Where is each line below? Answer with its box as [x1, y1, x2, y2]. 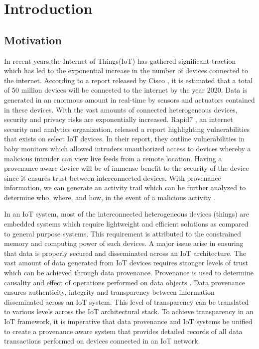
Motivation [4, 32, 62, 47]
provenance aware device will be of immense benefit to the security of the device [4, 163, 249, 173]
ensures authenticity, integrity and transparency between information [4, 287, 215, 297]
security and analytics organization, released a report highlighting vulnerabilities [4, 123, 250, 134]
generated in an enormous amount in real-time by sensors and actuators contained [4, 94, 255, 105]
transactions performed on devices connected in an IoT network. [4, 336, 200, 346]
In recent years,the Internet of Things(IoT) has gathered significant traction [4, 55, 236, 66]
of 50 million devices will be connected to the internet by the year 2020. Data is [4, 85, 248, 95]
